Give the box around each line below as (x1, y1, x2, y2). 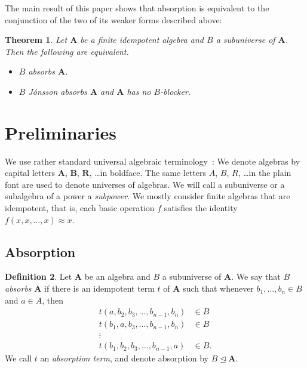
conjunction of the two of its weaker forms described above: (5, 13, 222, 26)
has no (127, 85, 151, 97)
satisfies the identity (164, 202, 238, 214)
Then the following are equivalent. (5, 45, 129, 57)
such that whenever (183, 282, 254, 295)
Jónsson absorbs (28, 85, 87, 97)
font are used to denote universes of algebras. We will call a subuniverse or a (5, 178, 285, 190)
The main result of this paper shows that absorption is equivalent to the (5, 2, 269, 14)
